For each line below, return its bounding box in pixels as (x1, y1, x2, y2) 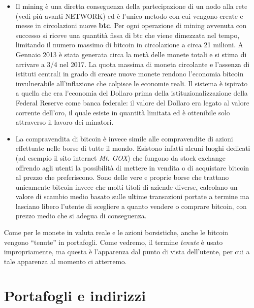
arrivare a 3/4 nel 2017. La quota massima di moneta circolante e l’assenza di (15, 59, 250, 69)
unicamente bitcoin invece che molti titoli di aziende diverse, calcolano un (15, 181, 238, 192)
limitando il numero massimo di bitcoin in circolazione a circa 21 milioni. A (15, 39, 244, 50)
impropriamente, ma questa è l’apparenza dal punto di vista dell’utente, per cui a (4, 246, 250, 257)
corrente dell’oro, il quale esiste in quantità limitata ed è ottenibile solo (15, 107, 230, 117)
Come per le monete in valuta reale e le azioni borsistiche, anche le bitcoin (4, 227, 228, 238)
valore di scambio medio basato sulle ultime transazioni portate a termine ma (15, 191, 250, 202)
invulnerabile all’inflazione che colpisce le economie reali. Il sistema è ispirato (15, 78, 248, 88)
